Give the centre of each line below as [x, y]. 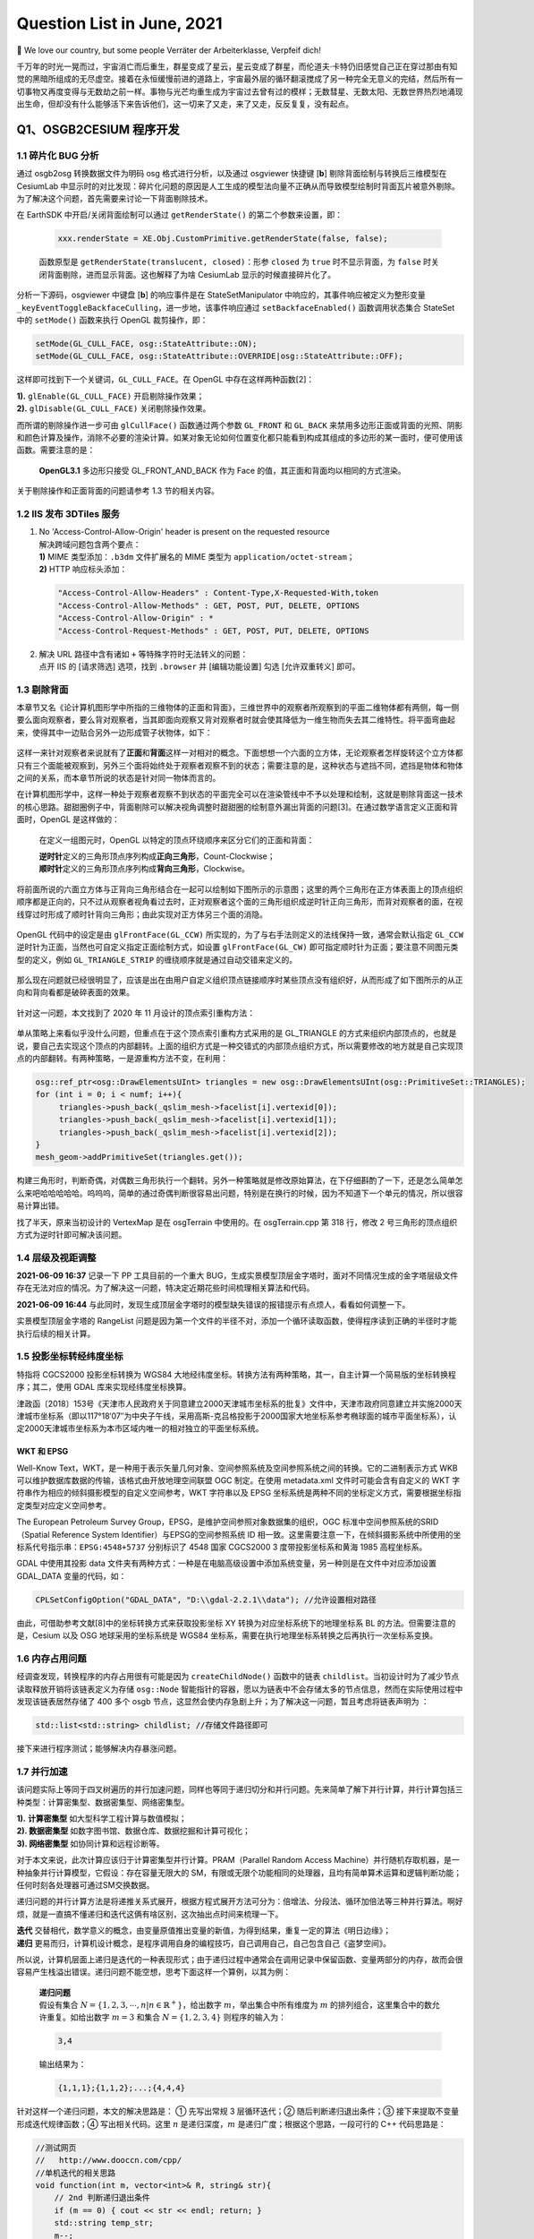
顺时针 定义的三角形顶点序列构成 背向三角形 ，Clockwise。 [144, 869]
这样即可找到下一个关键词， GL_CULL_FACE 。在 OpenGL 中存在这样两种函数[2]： [165, 380]
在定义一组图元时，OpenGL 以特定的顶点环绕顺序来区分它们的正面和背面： [177, 840]
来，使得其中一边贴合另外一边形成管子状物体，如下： [114, 732]
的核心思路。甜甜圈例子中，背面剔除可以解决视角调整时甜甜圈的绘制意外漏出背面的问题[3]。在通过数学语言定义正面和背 [237, 807]
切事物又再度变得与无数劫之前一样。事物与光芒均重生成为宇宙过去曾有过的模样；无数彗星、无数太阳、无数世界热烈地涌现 [240, 91]
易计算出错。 [40, 1205]
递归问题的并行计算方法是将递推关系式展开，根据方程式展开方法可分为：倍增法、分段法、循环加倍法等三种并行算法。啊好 [240, 1901]
